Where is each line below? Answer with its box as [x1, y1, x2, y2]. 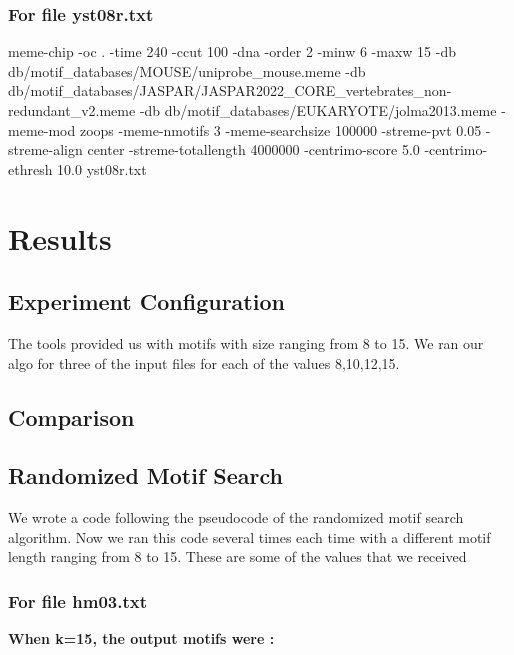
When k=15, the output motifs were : [8, 628, 275, 649]
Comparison [8, 401, 135, 432]
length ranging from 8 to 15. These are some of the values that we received [8, 546, 467, 567]
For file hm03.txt [8, 588, 147, 613]
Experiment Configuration [8, 286, 285, 317]
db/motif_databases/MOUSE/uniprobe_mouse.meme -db [8, 60, 366, 81]
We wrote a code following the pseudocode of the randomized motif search [8, 507, 464, 528]
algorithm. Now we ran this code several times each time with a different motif [8, 526, 491, 547]
